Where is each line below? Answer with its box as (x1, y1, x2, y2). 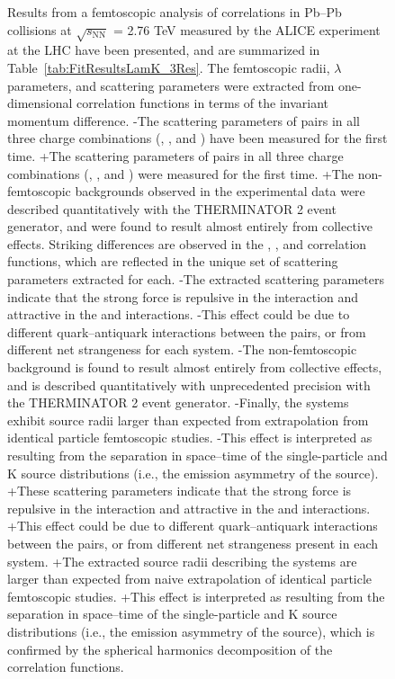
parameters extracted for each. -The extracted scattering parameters (7, 270, 384, 289)
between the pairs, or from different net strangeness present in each (7, 533, 379, 552)
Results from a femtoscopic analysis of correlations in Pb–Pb (7, 3, 342, 21)
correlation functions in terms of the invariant (76, 94, 329, 112)
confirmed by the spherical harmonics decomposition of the (7, 639, 333, 658)
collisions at (7, 20, 72, 39)
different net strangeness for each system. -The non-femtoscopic (7, 340, 357, 359)
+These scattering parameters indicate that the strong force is (7, 481, 352, 500)
